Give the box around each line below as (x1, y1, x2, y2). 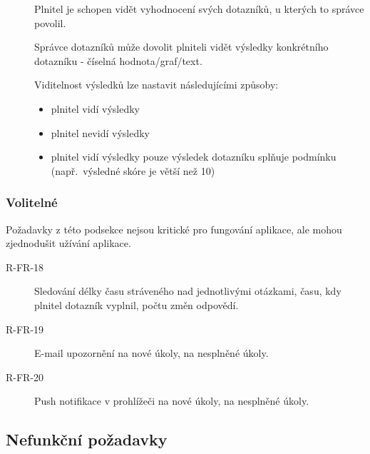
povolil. (34, 15, 66, 30)
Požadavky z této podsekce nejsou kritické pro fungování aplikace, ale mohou (6, 221, 342, 236)
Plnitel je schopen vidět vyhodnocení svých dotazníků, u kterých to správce (34, 1, 364, 16)
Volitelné (6, 193, 58, 211)
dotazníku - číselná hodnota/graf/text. (34, 53, 202, 68)
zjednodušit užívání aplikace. (6, 236, 131, 251)
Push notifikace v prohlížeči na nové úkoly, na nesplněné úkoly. (34, 393, 309, 408)
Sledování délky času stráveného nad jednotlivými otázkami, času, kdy (34, 283, 341, 298)
